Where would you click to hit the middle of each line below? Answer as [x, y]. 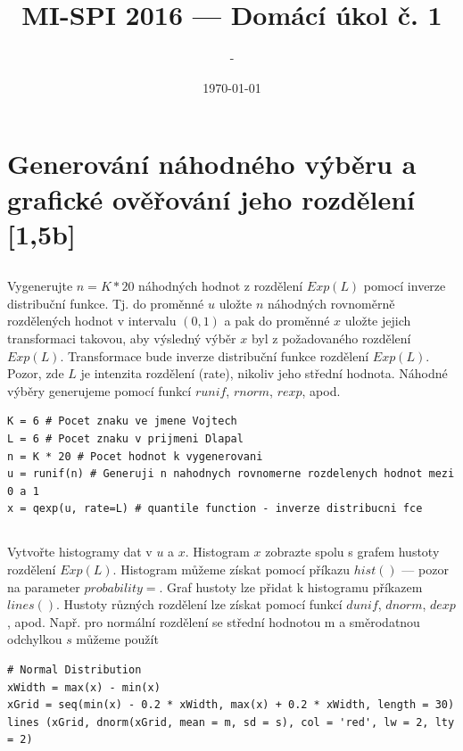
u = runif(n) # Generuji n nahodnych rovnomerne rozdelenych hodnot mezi [231, 474]
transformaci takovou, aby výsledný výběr [122, 338]
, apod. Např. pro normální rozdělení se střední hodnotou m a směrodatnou [214, 621]
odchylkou [35, 639]
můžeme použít [117, 639]
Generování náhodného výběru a [212, 164]
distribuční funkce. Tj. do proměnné [106, 303]
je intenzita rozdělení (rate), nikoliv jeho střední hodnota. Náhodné [264, 373]
